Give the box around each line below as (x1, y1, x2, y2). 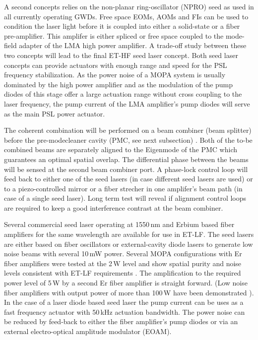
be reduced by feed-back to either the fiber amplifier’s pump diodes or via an (4, 316, 238, 327)
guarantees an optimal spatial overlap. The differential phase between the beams (4, 154, 249, 164)
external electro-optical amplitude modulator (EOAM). (4, 326, 172, 336)
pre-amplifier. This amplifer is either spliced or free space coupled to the (4, 30, 224, 41)
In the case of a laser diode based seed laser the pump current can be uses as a (4, 297, 244, 307)
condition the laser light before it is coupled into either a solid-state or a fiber (4, 21, 240, 31)
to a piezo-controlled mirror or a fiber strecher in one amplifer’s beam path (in (4, 183, 243, 193)
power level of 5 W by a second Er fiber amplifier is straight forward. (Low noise (4, 278, 248, 288)
